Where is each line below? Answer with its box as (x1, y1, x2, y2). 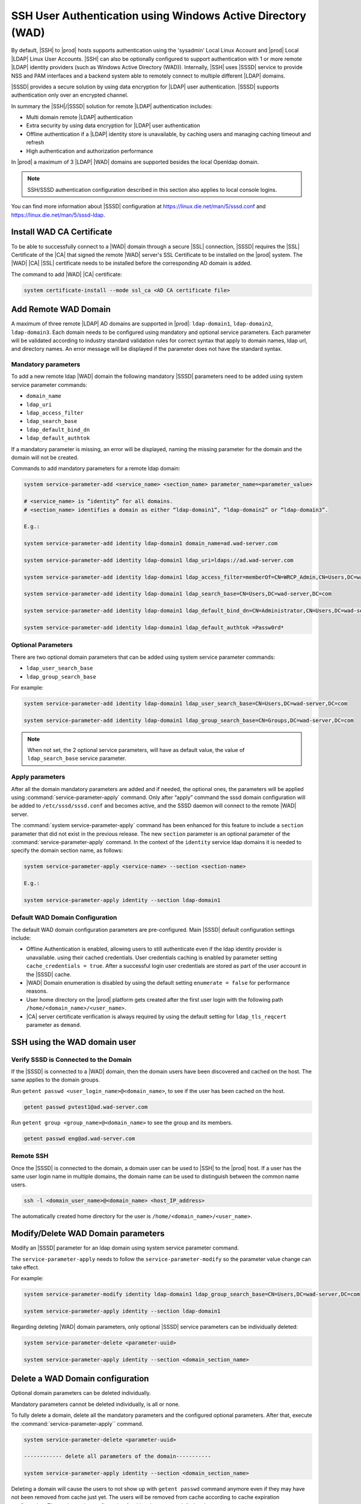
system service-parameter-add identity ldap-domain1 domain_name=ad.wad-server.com (23, 540, 278, 547)
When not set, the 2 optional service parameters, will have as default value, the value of (27, 747, 245, 754)
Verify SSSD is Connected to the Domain (11, 1055, 132, 1064)
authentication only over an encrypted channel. (11, 91, 129, 99)
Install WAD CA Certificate (11, 227, 113, 237)
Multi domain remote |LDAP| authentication (26, 114, 133, 121)
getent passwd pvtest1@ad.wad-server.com (23, 1103, 148, 1110)
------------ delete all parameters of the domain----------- (23, 1453, 211, 1460)
